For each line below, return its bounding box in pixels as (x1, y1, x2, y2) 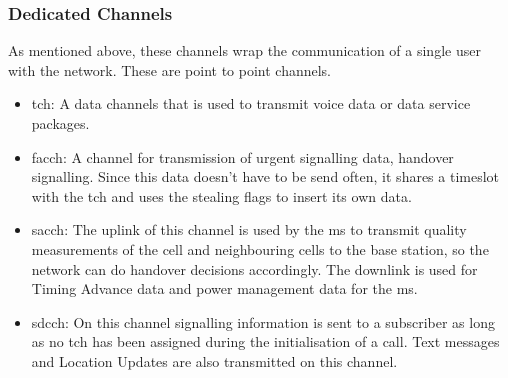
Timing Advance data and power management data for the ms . (31, 278, 418, 299)
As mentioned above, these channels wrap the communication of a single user (8, 40, 481, 61)
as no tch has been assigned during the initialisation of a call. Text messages (31, 331, 500, 352)
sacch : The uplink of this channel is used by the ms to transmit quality (31, 219, 467, 240)
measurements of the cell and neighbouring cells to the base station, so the (31, 238, 489, 259)
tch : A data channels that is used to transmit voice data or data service (31, 93, 471, 114)
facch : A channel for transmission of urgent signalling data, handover (31, 146, 454, 167)
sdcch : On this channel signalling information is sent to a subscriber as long (31, 311, 495, 332)
